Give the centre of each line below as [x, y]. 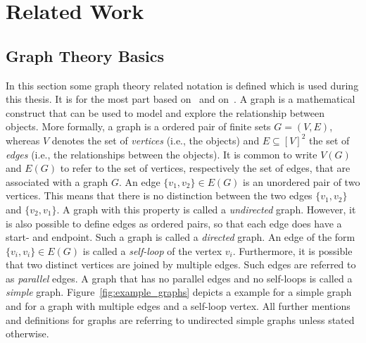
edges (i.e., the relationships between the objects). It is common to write [162, 154]
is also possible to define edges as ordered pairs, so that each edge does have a [174, 223]
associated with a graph [57, 181]
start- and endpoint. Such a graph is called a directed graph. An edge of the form [181, 237]
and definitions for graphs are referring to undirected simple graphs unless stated [180, 319]
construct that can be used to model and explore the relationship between [165, 112]
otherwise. [27, 333]
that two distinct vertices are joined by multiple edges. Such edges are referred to [181, 264]
